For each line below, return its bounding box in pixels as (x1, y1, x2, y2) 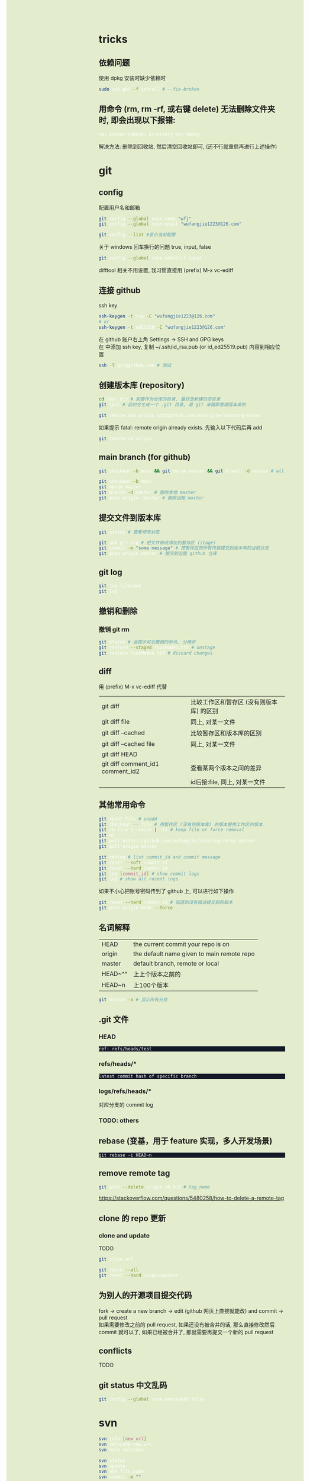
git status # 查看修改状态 (98, 529, 160, 535)
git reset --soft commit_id (98, 860, 168, 865)
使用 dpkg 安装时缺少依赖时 (98, 75, 166, 81)
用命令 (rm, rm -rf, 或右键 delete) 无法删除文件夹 (98, 104, 276, 114)
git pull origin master (98, 844, 157, 850)
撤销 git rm (98, 626, 130, 634)
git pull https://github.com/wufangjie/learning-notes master (98, 838, 256, 844)
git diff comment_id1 (101, 759, 159, 768)
